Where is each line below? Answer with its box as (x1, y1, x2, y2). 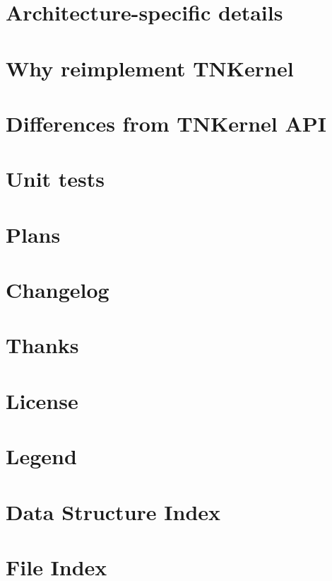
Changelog (6, 275, 109, 304)
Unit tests (6, 164, 105, 193)
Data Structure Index (6, 497, 221, 526)
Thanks (6, 330, 79, 359)
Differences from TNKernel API (6, 108, 327, 137)
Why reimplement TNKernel (6, 53, 294, 82)
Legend (6, 442, 77, 471)
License (6, 386, 78, 415)
